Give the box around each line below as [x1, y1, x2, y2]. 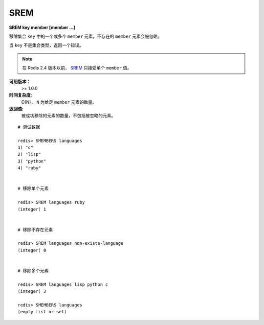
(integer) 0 [18, 247, 46, 253]
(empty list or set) [18, 309, 67, 315]
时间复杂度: [9, 92, 32, 98]
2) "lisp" [18, 152, 41, 157]
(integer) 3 [18, 289, 46, 294]
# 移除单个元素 [18, 186, 49, 191]
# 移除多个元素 [18, 268, 49, 274]
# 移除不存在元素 [18, 227, 53, 232]
